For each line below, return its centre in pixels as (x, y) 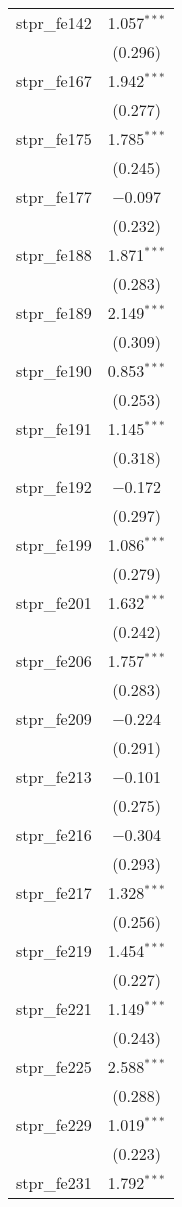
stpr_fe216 (54, 834)
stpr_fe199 (54, 544)
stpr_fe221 (54, 1008)
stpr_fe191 (54, 428)
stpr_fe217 (54, 892)
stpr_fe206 (54, 660)
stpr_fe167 (54, 80)
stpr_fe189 (54, 312)
